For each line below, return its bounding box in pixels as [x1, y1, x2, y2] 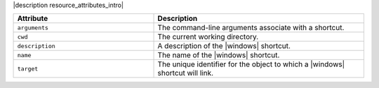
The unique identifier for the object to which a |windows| [157, 59, 345, 69]
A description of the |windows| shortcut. [157, 41, 291, 51]
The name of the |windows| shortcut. [157, 50, 280, 60]
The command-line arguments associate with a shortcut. [157, 23, 345, 33]
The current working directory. [157, 32, 259, 42]
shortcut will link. [157, 68, 214, 78]
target [17, 65, 39, 73]
